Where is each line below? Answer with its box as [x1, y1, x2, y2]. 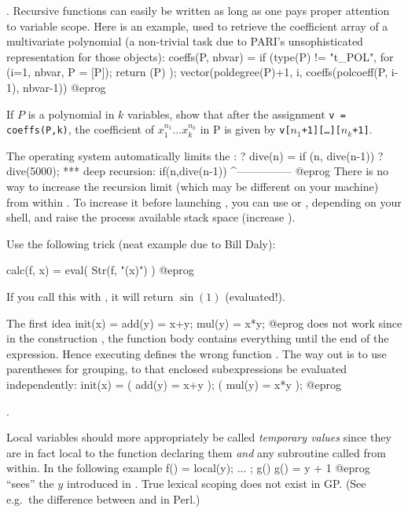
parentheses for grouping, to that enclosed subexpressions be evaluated [6, 361, 347, 377]
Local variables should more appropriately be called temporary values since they [6, 429, 391, 445]
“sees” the [6, 475, 54, 491]
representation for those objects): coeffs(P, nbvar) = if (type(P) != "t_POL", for [6, 48, 394, 64]
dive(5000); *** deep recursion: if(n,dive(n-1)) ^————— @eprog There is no [6, 163, 389, 179]
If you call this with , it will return [6, 288, 174, 305]
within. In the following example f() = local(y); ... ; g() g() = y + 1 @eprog [6, 460, 370, 476]
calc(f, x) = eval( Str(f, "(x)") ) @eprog [6, 262, 194, 278]
